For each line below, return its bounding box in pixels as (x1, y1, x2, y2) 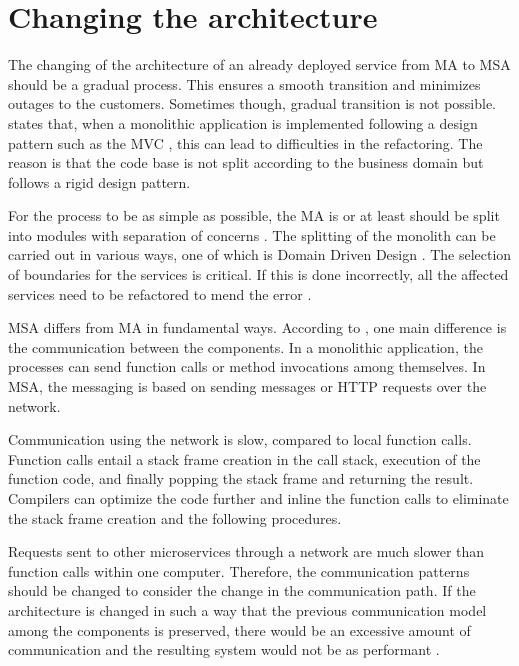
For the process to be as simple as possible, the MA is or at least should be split (8, 205, 500, 226)
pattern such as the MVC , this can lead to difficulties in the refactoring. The (8, 132, 483, 153)
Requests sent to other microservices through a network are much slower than (8, 541, 485, 562)
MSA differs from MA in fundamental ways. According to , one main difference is (8, 317, 507, 338)
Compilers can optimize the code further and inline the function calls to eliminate (8, 488, 509, 508)
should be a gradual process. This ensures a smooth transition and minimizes (8, 73, 481, 94)
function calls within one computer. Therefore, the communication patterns (8, 560, 470, 581)
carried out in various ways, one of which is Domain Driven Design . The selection (8, 244, 512, 265)
